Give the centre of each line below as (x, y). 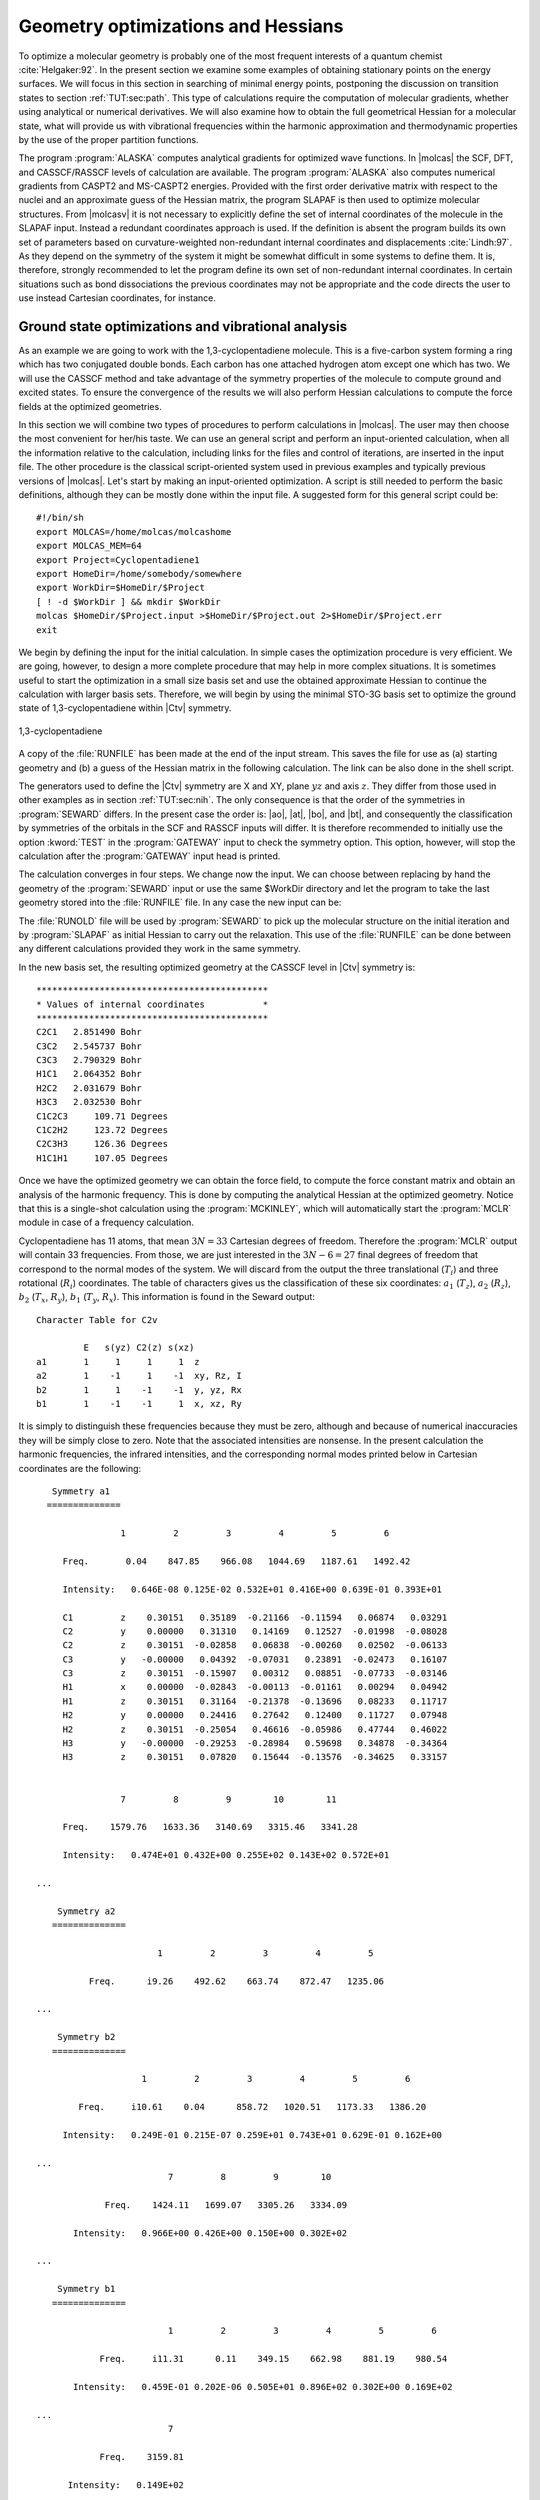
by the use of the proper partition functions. (108, 139)
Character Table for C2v (97, 1319)
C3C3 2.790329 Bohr (89, 1060)
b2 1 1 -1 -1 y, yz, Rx (139, 1389)
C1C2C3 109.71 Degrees (102, 1116)
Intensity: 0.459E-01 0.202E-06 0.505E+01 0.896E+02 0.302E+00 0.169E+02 (263, 2386)
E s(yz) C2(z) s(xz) (139, 1348)
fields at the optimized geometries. (90, 406)
